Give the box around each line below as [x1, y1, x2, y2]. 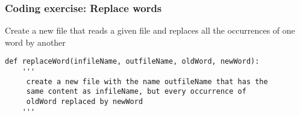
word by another [5, 35, 66, 48]
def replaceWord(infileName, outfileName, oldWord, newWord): [5, 57, 260, 66]
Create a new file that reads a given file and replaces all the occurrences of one [5, 24, 295, 37]
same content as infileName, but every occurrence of [26, 87, 246, 96]
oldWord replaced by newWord [26, 97, 143, 106]
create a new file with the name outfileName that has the [26, 77, 268, 86]
